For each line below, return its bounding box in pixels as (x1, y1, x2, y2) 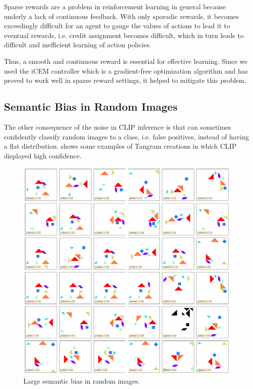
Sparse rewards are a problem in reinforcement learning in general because (4, 1, 226, 11)
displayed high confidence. (4, 150, 82, 160)
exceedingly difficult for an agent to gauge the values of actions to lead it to (4, 20, 230, 31)
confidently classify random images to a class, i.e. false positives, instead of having (4, 131, 249, 141)
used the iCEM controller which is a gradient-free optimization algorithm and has (4, 65, 248, 76)
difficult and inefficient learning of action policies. (4, 39, 152, 50)
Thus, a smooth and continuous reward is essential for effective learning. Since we (4, 56, 248, 66)
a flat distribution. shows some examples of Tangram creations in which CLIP (4, 141, 236, 151)
